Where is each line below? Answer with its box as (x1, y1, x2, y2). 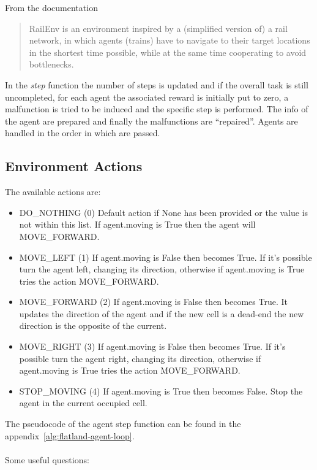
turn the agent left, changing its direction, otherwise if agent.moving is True (19, 263, 305, 275)
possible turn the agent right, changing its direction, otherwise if (19, 352, 261, 364)
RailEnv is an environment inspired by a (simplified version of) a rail (29, 21, 288, 34)
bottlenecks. (29, 58, 74, 71)
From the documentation (5, 1, 98, 13)
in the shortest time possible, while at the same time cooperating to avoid (29, 45, 307, 58)
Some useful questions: (5, 453, 89, 466)
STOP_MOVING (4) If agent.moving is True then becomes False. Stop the (19, 384, 303, 397)
